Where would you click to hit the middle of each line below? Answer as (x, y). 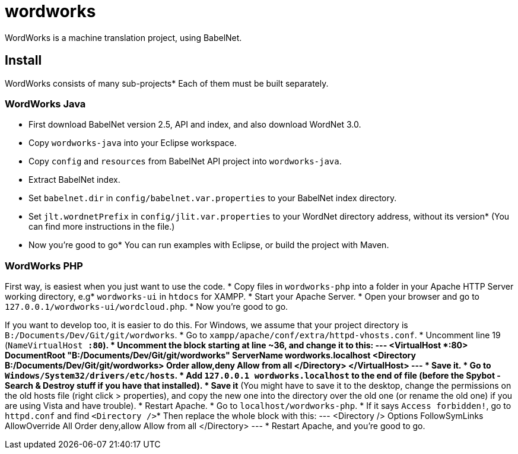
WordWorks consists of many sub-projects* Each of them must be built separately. (167, 83)
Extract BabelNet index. (74, 180)
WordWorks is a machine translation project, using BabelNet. (123, 37)
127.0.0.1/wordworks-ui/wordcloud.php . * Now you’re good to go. (147, 307)
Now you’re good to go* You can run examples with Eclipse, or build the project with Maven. (209, 245)
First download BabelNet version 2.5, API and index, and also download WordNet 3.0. (195, 125)
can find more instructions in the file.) (102, 227)
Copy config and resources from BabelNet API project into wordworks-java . (185, 161)
